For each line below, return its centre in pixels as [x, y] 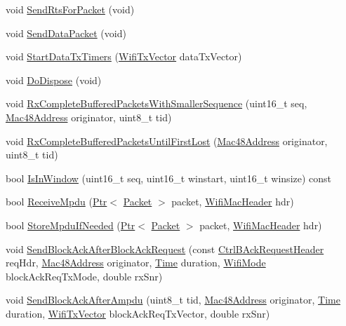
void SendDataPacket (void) [66, 33]
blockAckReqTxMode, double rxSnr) [84, 276]
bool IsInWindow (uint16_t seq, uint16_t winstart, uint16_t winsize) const [169, 178]
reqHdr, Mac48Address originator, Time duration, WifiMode [136, 263]
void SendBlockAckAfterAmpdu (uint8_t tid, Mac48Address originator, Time [173, 300]
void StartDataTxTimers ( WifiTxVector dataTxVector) [124, 56]
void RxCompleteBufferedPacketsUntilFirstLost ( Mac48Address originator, [167, 141]
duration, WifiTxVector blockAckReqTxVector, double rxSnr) [138, 313]
